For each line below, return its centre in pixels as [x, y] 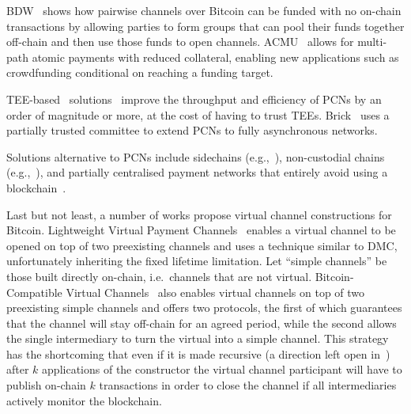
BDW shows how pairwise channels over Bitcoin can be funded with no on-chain [204, 10]
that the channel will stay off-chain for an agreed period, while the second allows [202, 323]
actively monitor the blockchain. [84, 400]
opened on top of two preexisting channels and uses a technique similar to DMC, [202, 245]
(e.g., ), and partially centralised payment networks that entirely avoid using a [197, 172]
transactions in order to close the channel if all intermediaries [248, 385]
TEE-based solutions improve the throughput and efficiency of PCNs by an [194, 99]
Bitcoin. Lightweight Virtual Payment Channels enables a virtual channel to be [201, 230]
